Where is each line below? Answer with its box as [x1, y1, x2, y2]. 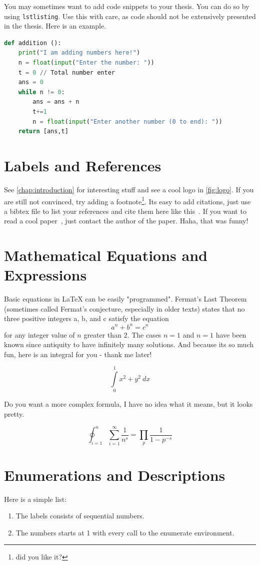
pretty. [4, 409, 24, 419]
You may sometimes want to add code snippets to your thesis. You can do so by [4, 1, 249, 11]
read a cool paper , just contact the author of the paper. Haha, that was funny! [4, 215, 248, 226]
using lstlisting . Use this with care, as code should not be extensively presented [4, 11, 256, 21]
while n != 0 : [18, 88, 65, 96]
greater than [83, 329, 121, 340]
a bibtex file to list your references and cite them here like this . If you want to [4, 205, 246, 216]
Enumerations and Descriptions [4, 464, 225, 485]
